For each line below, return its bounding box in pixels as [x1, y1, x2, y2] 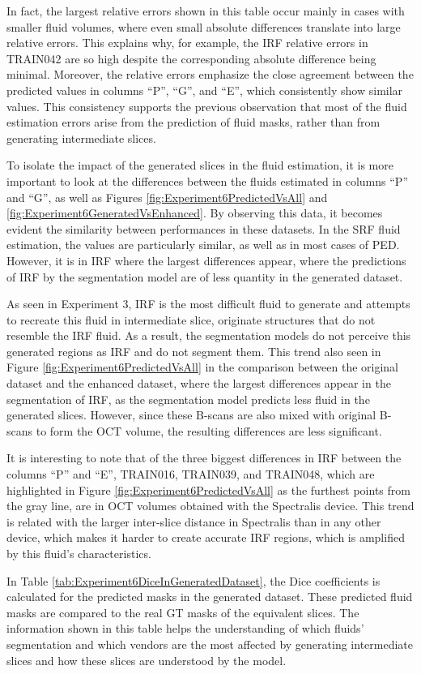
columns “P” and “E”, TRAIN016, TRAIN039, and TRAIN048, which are [6, 466, 375, 483]
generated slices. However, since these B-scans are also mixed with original [6, 406, 376, 423]
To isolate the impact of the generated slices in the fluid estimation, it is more [6, 157, 393, 174]
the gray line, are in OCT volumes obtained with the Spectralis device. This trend [6, 497, 415, 514]
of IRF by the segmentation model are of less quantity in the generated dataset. [6, 268, 403, 285]
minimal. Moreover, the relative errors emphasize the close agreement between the [6, 66, 414, 83]
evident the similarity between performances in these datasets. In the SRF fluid [6, 220, 401, 237]
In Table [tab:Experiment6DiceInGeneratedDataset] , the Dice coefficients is [6, 572, 381, 589]
